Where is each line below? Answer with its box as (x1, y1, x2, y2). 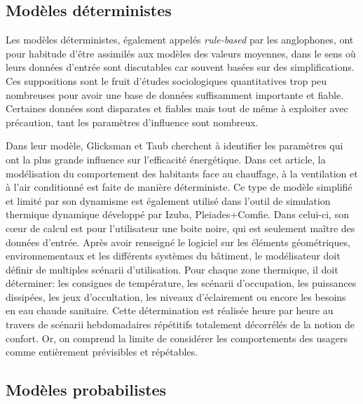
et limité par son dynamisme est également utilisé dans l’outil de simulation (6, 193, 331, 208)
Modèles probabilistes (6, 379, 167, 400)
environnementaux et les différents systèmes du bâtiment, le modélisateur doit (6, 248, 341, 263)
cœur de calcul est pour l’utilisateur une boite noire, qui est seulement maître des (6, 220, 355, 235)
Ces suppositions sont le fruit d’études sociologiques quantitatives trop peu (6, 73, 327, 88)
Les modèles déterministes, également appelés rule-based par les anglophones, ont (6, 32, 354, 47)
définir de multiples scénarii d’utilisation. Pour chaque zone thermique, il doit (6, 262, 338, 276)
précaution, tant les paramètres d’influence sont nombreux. (6, 114, 259, 129)
